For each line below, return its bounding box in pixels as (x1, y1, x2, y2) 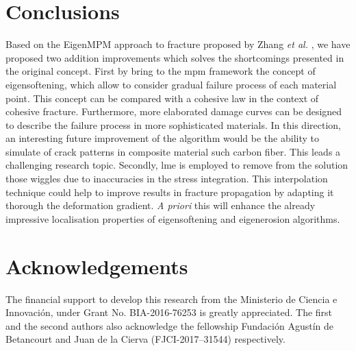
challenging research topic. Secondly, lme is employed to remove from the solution (5, 158, 348, 172)
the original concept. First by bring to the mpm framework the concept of (5, 64, 316, 78)
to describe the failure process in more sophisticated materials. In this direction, (5, 117, 341, 132)
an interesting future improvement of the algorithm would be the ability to (5, 131, 319, 145)
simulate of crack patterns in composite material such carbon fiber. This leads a (5, 144, 341, 158)
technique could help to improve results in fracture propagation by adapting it (5, 184, 334, 199)
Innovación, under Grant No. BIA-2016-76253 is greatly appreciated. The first (5, 305, 333, 319)
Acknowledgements (5, 252, 188, 280)
